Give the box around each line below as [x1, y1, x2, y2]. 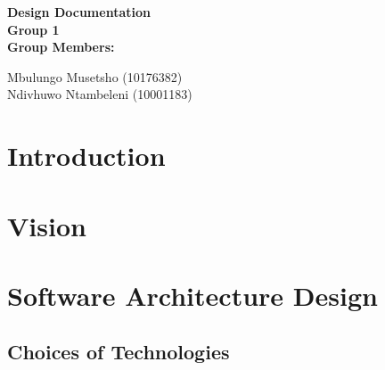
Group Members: [7, 37, 115, 56]
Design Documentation [7, 3, 151, 21]
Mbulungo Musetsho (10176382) [7, 67, 183, 86]
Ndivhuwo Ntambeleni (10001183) [7, 85, 192, 103]
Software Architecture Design [7, 276, 378, 313]
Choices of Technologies [7, 338, 230, 366]
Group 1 [7, 20, 60, 38]
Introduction [7, 137, 166, 174]
